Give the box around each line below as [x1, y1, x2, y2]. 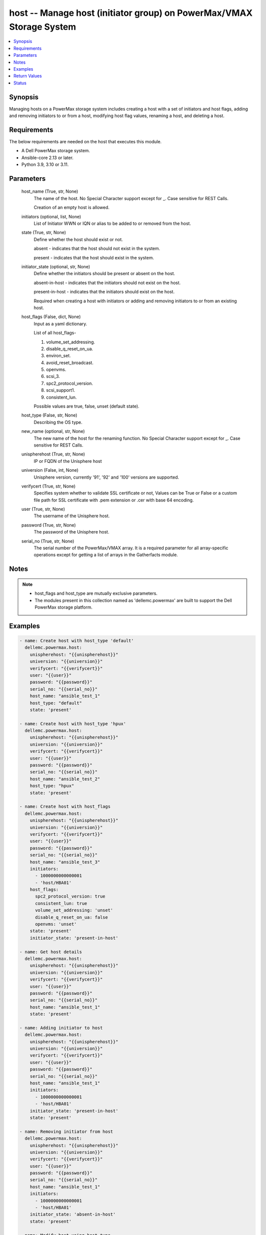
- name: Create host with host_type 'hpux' [19, 721, 127, 726]
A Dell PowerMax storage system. [21, 148, 91, 154]
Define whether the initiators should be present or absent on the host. [33, 271, 175, 277]
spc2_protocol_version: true [35, 894, 105, 899]
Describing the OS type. [33, 419, 83, 425]
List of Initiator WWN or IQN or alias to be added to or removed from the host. [33, 220, 192, 227]
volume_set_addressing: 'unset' [35, 907, 113, 913]
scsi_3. [46, 373, 60, 379]
